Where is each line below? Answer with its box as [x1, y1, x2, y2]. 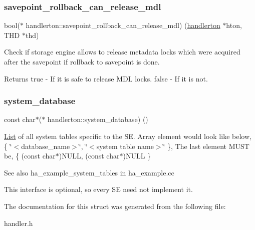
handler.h [4, 217, 33, 228]
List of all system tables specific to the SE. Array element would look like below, [4, 131, 251, 141]
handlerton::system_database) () [47, 114, 148, 124]
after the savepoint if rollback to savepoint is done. [4, 56, 160, 66]
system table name [96, 140, 154, 151]
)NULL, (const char [59, 150, 120, 161]
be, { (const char [4, 150, 56, 161]
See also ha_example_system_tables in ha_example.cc [4, 167, 174, 177]
